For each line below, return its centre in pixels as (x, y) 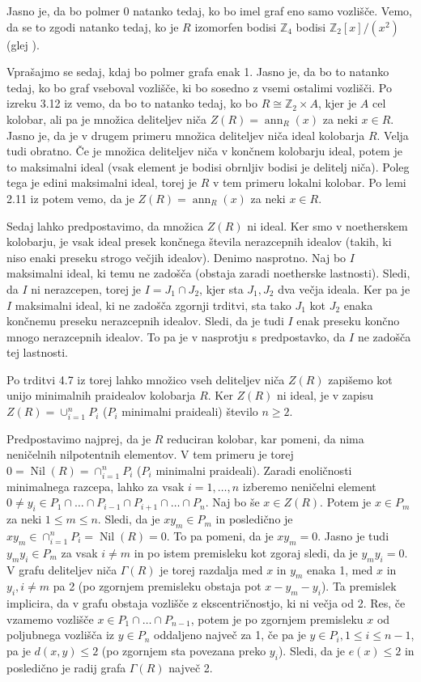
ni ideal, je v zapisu (325, 395)
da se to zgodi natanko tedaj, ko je (93, 26)
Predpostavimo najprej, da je (79, 438)
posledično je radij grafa (66, 667)
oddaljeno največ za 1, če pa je (230, 635)
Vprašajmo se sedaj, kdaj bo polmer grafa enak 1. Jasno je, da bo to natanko (198, 72)
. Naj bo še (232, 502)
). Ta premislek (359, 586)
